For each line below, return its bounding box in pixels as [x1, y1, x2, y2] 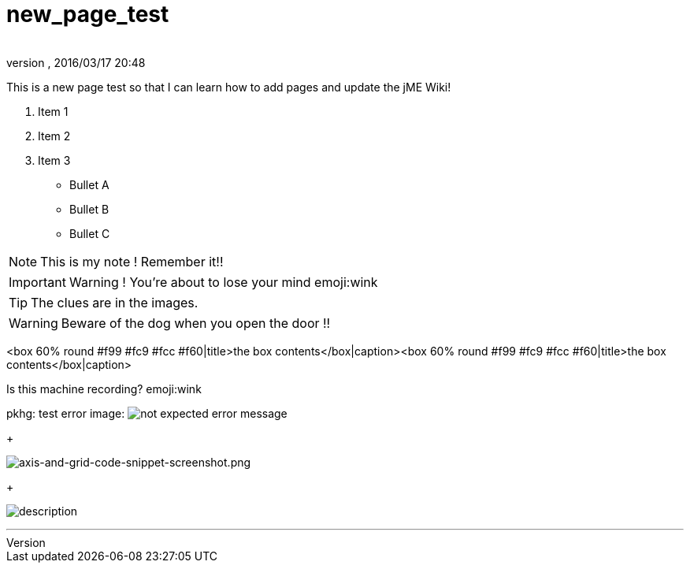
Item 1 [38, 104, 69, 118]
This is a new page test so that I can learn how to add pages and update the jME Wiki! [6, 80, 451, 94]
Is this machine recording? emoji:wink [6, 381, 202, 396]
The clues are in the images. [31, 294, 198, 311]
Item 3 [38, 153, 71, 167]
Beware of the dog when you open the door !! [61, 314, 331, 331]
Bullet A [69, 177, 109, 192]
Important [9, 273, 66, 290]
